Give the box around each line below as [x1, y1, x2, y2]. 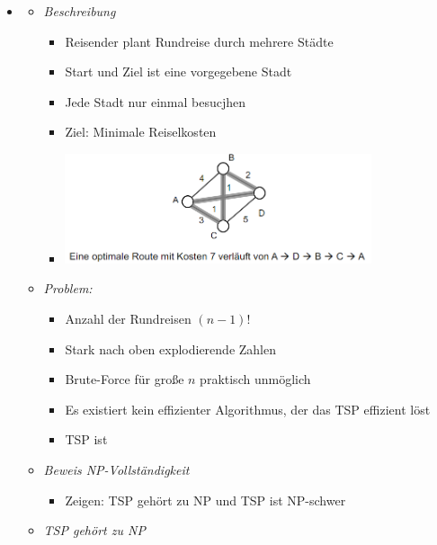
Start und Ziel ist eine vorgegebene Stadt [65, 62, 292, 81]
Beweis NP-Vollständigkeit [43, 460, 190, 478]
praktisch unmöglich [200, 370, 311, 389]
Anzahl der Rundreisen [65, 309, 192, 327]
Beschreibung [43, 2, 116, 20]
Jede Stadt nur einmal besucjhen [65, 92, 245, 111]
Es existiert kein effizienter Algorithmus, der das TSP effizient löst [65, 399, 431, 418]
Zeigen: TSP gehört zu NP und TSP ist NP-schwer [65, 490, 346, 509]
